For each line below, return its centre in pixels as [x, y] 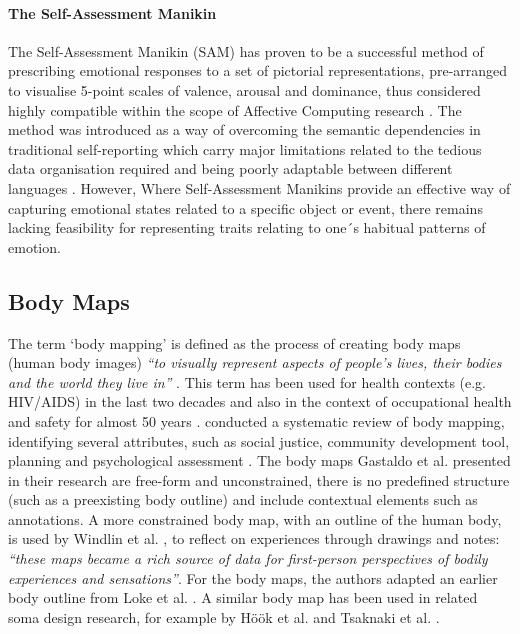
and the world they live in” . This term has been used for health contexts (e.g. [247, 381]
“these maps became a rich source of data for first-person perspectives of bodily [248, 558]
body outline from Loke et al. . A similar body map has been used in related [243, 597]
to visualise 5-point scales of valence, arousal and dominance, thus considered [244, 89]
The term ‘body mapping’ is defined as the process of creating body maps [234, 342]
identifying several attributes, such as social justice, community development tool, [259, 440]
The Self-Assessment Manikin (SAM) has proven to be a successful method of [246, 50]
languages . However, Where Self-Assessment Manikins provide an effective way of [259, 187]
